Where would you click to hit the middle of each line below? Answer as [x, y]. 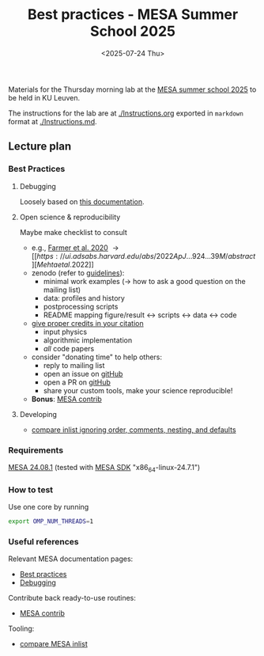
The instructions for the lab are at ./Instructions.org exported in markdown [126, 113]
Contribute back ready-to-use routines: [72, 598]
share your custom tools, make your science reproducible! [138, 390]
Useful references [43, 541]
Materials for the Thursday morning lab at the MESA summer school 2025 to [132, 89]
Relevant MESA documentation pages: [71, 559]
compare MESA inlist [54, 644]
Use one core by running [49, 507]
